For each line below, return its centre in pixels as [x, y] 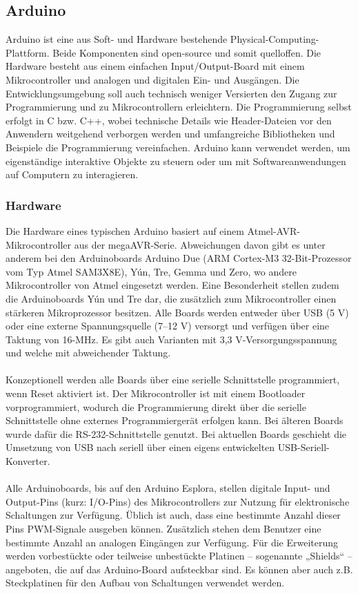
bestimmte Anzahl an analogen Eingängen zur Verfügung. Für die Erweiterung [172, 542]
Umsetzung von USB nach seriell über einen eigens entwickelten [140, 447]
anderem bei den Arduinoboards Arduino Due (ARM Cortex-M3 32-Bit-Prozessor [179, 258]
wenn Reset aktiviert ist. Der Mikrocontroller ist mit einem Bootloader [156, 393]
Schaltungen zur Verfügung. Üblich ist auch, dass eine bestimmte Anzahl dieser [173, 515]
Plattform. [28, 52]
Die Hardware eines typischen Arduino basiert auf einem [125, 230]
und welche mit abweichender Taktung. [88, 353]
